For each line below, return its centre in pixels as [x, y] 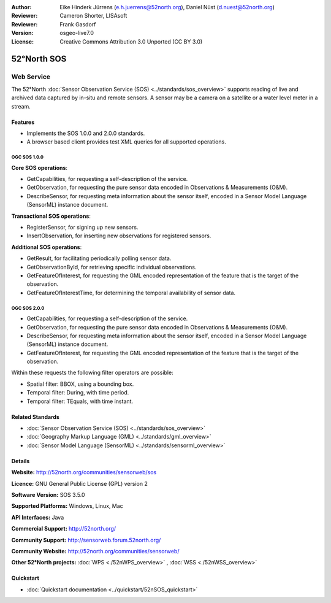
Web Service [31, 77]
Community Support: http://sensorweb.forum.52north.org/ [86, 540]
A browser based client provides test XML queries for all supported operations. [126, 142]
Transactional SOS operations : [51, 216]
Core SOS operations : [39, 167]
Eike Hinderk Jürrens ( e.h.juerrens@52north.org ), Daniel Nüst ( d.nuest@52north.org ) [167, 7]
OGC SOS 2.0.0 [28, 308]
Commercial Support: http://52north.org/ [64, 529]
